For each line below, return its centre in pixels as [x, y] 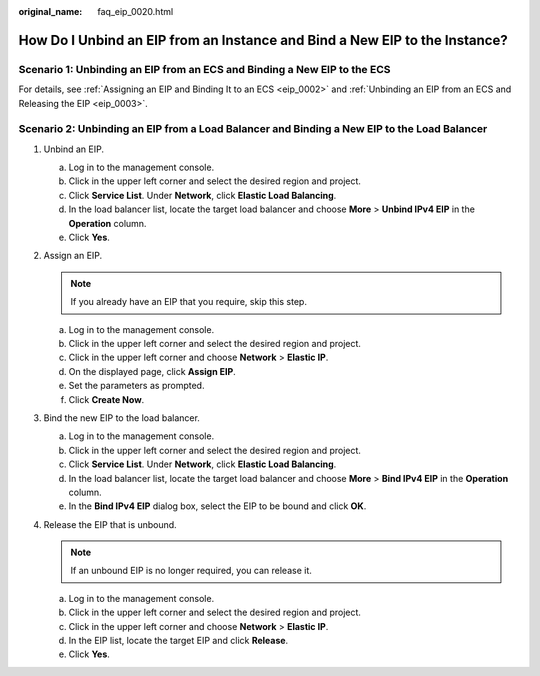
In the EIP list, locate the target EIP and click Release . [178, 641]
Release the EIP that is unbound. [110, 524]
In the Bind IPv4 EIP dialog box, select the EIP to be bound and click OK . [217, 506]
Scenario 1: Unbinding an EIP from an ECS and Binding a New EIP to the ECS [204, 69]
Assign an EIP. [73, 256]
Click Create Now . [106, 399]
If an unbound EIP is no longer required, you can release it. [191, 571]
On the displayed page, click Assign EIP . [152, 371]
